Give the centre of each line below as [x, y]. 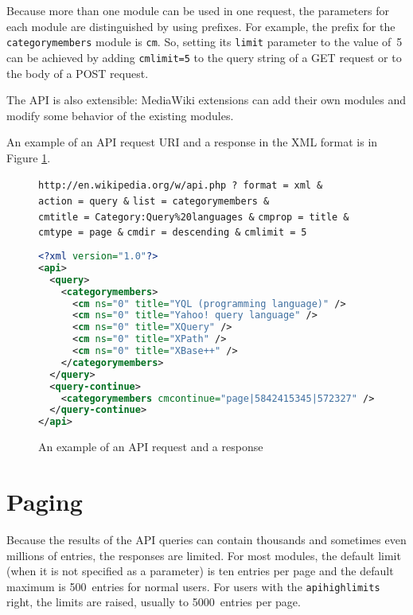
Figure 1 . [29, 157]
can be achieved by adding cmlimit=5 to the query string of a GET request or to [204, 57]
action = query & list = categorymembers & [154, 202]
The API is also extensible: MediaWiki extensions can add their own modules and [206, 100]
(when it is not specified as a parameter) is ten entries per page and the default [200, 571]
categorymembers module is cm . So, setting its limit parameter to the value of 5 [205, 42]
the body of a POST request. [78, 73]
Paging [45, 501]
